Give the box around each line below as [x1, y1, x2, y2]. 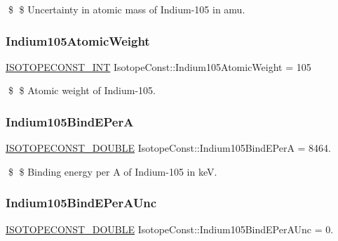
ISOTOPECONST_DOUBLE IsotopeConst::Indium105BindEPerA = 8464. [6, 141, 332, 155]
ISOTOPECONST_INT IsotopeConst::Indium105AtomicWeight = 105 [6, 59, 311, 74]
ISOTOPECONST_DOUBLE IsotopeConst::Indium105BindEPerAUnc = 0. [6, 221, 334, 236]
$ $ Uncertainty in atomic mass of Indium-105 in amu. [8, 2, 245, 16]
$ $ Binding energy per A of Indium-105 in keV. [8, 164, 217, 178]
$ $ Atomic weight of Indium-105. [8, 83, 156, 98]
